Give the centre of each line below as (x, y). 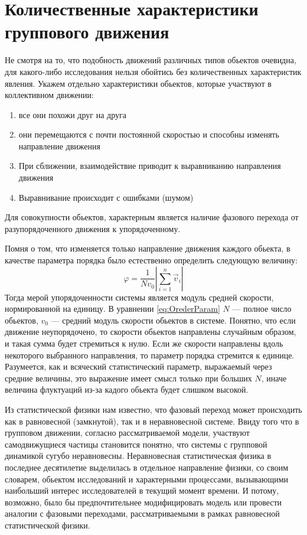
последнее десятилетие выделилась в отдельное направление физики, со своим (147, 467)
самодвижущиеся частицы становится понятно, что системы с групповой (136, 444)
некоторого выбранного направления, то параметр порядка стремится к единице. (150, 355)
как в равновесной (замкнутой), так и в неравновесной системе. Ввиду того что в (152, 421)
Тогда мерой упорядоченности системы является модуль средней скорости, (139, 297)
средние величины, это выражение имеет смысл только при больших (128, 378)
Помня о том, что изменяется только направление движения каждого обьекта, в (148, 248)
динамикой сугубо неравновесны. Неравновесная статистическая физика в (138, 456)
